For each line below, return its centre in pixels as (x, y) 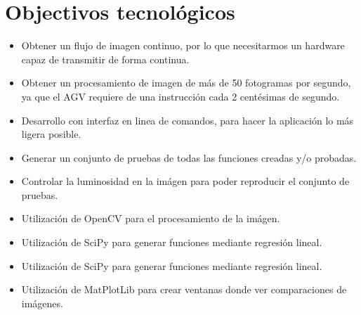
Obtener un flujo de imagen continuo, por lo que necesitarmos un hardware (183, 45)
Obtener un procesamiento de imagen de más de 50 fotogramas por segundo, (186, 83)
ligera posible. (51, 134)
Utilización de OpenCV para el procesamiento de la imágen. (151, 218)
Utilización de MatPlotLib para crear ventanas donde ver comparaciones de (184, 289)
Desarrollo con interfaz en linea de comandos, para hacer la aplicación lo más (188, 120)
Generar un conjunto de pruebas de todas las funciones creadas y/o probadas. (189, 157)
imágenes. (42, 303)
